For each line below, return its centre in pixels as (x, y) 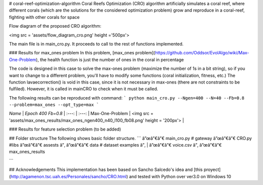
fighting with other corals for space (44, 17)
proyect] (212, 169)
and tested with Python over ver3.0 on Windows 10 (180, 176)
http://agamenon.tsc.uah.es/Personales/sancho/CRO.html (68, 176)
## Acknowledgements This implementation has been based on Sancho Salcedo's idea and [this (106, 169)
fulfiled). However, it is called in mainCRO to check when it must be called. (84, 89)
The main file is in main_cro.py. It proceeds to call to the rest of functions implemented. (96, 44)
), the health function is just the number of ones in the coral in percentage (110, 59)
